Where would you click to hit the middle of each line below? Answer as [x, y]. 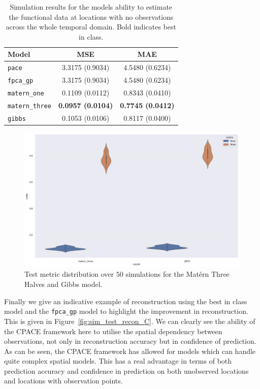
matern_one [26, 94]
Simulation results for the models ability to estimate [91, 7]
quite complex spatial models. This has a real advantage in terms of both [118, 361]
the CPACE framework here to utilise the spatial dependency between [113, 331]
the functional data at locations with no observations [91, 17]
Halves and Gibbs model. [63, 284]
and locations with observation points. [63, 381]
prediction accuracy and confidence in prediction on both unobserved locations [126, 370]
